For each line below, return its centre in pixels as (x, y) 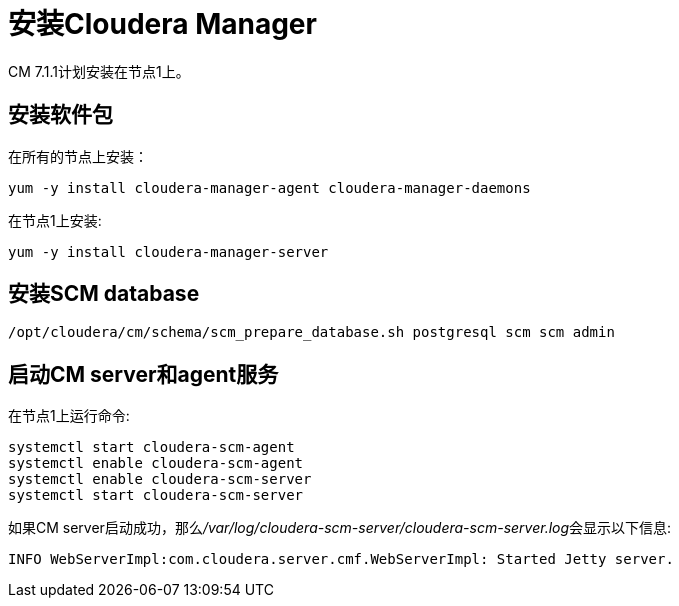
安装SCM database (104, 294)
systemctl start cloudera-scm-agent (151, 447)
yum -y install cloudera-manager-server (168, 251)
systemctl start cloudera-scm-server (156, 495)
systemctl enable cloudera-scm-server (160, 479)
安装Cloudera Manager (162, 24)
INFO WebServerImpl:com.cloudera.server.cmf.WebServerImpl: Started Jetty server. (341, 559)
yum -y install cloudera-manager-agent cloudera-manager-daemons (269, 187)
